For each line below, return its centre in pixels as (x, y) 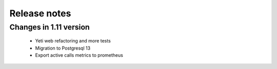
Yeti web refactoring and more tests (73, 41)
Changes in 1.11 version (50, 27)
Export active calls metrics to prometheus (79, 55)
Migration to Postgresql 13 (63, 48)
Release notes (40, 13)
